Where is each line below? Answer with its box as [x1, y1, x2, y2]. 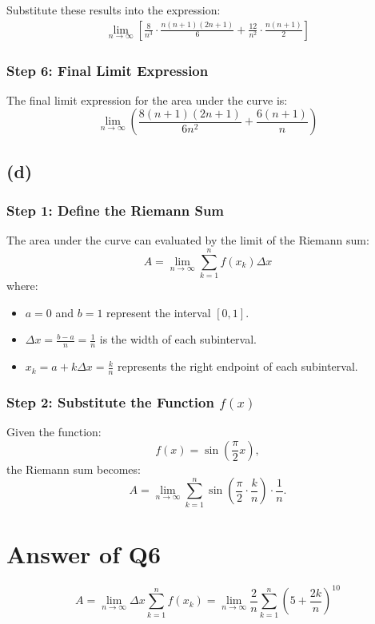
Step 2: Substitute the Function [6, 391, 214, 411]
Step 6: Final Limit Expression [6, 60, 209, 80]
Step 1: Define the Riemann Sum [6, 201, 225, 221]
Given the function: [6, 423, 102, 440]
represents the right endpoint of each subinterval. [118, 358, 358, 375]
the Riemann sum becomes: [6, 460, 141, 477]
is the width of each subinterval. [99, 331, 257, 348]
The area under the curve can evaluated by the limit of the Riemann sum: [6, 232, 369, 248]
